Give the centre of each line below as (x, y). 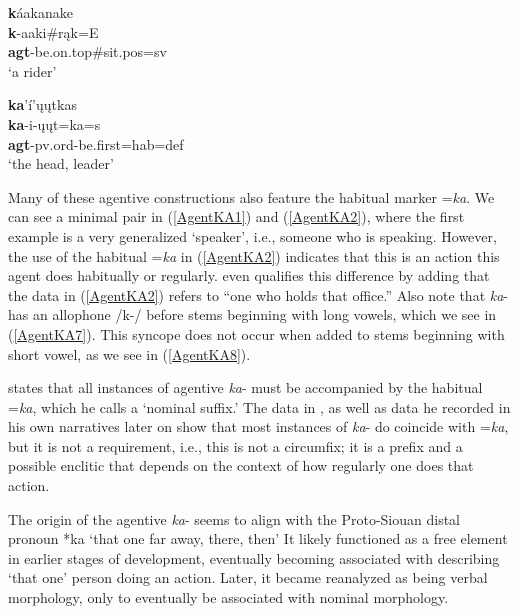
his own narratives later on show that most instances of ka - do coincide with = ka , (258, 426)
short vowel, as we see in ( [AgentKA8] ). (129, 353)
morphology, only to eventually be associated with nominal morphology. (228, 597)
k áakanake (40, 12)
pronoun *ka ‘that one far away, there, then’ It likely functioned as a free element (258, 538)
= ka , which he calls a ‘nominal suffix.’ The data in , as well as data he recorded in (259, 406)
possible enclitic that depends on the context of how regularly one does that (241, 465)
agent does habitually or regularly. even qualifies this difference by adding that (249, 275)
